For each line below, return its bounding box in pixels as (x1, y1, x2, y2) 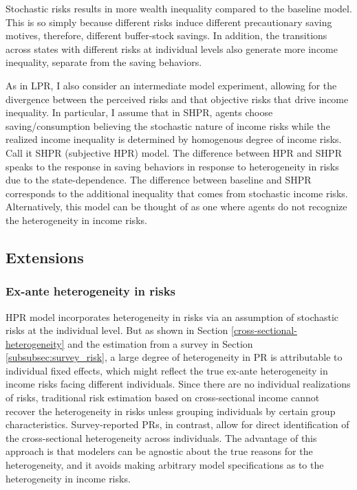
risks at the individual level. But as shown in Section (6, 323, 228, 337)
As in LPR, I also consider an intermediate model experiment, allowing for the (6, 78, 337, 92)
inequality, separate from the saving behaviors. (6, 55, 202, 69)
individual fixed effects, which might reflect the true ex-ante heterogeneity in (6, 363, 328, 377)
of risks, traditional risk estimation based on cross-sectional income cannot (6, 390, 320, 405)
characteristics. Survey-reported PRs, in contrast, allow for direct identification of (6, 417, 349, 432)
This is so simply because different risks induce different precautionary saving (6, 14, 332, 29)
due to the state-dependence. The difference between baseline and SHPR (6, 172, 312, 187)
